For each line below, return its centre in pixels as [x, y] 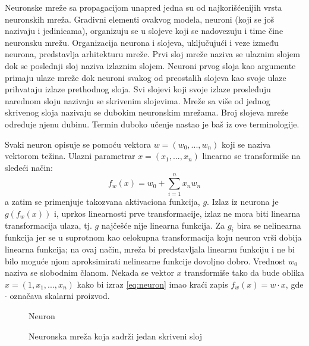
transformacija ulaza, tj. [48, 225]
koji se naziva [246, 144]
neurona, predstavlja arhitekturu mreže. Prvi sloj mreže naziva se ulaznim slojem [152, 54]
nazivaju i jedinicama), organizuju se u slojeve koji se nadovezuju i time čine [144, 31]
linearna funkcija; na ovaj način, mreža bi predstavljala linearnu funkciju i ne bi [150, 249]
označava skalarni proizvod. [60, 296]
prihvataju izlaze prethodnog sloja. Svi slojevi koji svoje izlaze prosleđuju [138, 89]
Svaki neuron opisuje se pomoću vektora [78, 144]
